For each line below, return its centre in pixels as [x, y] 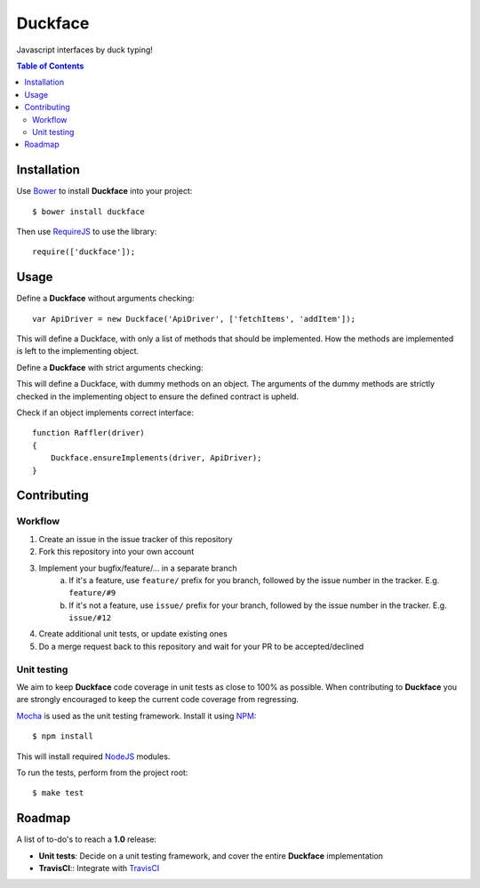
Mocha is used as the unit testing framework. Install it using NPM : [136, 716]
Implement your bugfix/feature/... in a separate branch [138, 568]
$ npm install [63, 736]
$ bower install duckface [89, 212]
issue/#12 [90, 618]
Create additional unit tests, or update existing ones [133, 634]
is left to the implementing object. [78, 351]
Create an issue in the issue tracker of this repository [136, 539]
